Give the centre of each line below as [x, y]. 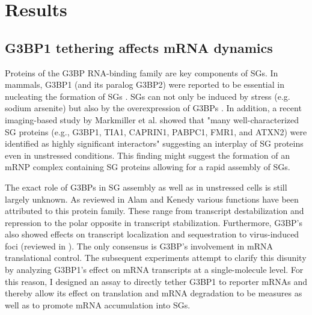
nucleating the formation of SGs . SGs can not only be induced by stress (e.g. [148, 96]
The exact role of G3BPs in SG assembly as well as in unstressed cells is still [146, 187]
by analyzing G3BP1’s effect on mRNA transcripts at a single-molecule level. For [154, 270]
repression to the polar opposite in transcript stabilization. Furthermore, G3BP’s [154, 222]
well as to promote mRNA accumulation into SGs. [98, 304]
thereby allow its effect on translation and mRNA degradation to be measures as [154, 293]
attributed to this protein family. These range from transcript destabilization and [154, 211]
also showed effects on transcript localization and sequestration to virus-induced [152, 234]
